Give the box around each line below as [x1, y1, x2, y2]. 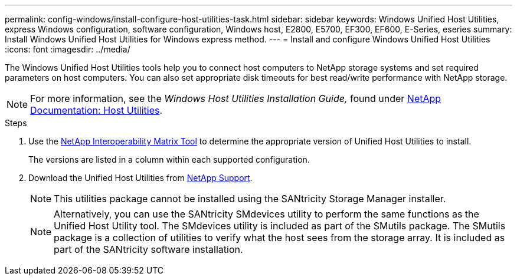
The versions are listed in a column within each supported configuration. [28, 154, 310, 164]
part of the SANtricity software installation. [54, 243, 243, 255]
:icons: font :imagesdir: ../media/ [5, 44, 130, 54]
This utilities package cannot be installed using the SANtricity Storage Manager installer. [54, 193, 446, 205]
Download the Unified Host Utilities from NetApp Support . [28, 173, 253, 183]
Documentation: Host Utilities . [30, 104, 163, 116]
